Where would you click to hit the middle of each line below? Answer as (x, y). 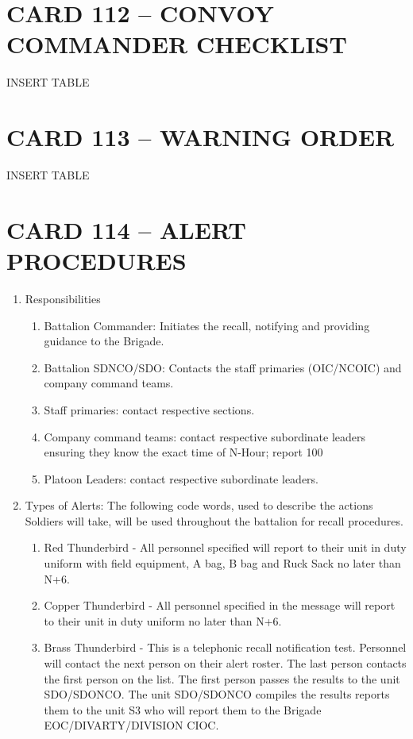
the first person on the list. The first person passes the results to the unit (222, 678)
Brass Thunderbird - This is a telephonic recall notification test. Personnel (225, 647)
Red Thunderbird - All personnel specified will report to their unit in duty (225, 547)
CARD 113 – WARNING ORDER (201, 137)
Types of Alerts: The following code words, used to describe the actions (199, 505)
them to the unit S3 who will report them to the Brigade (183, 709)
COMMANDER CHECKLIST (177, 44)
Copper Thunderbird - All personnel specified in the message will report (220, 605)
